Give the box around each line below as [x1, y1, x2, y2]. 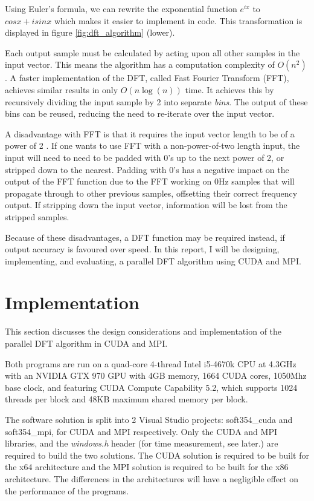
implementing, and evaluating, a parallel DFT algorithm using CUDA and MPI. [5, 254, 301, 267]
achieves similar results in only [5, 83, 118, 96]
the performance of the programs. [5, 484, 129, 497]
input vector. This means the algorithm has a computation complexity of [5, 58, 275, 71]
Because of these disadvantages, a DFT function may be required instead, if [5, 231, 285, 243]
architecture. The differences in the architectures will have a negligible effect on [5, 472, 299, 485]
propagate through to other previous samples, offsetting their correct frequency [5, 186, 298, 199]
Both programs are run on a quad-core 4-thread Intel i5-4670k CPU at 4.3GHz [5, 357, 296, 370]
